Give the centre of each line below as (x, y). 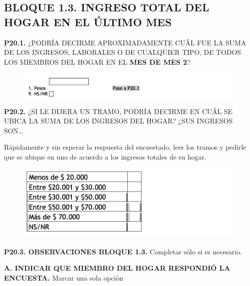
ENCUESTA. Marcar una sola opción (64, 278)
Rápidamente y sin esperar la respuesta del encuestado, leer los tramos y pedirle (125, 147)
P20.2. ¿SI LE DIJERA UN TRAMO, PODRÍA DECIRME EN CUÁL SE (118, 111)
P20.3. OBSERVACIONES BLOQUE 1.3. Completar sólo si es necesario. (123, 251)
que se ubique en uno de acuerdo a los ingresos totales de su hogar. (105, 156)
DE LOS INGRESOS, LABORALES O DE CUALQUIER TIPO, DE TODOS (123, 52)
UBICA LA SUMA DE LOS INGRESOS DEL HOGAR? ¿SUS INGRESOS (118, 121)
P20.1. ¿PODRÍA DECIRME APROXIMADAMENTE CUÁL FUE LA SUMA (125, 42)
